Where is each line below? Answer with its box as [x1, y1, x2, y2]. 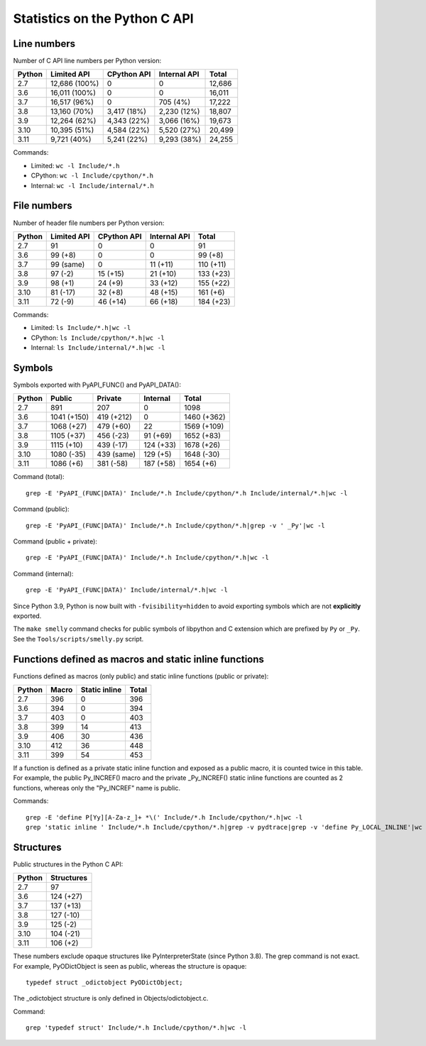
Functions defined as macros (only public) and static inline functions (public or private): [13, 671, 269, 681]
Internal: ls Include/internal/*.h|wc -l [31, 343, 166, 352]
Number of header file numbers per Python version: [13, 219, 165, 227]
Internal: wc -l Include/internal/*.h [31, 181, 154, 189]
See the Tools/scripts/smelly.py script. [13, 634, 144, 643]
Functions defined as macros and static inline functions [13, 653, 264, 665]
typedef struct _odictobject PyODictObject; [26, 979, 184, 986]
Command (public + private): [13, 536, 97, 546]
